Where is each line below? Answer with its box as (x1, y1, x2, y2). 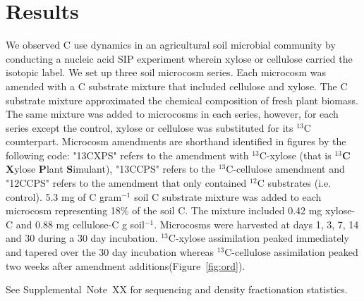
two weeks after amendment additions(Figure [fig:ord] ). (6, 258, 245, 273)
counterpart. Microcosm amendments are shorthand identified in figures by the (6, 134, 346, 149)
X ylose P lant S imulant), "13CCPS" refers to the (6, 161, 216, 176)
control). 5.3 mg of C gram (6, 189, 122, 204)
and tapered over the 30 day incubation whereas (6, 245, 214, 259)
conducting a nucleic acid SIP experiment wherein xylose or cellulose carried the (6, 51, 353, 66)
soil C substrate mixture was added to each (134, 189, 322, 204)
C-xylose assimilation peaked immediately (168, 231, 349, 245)
